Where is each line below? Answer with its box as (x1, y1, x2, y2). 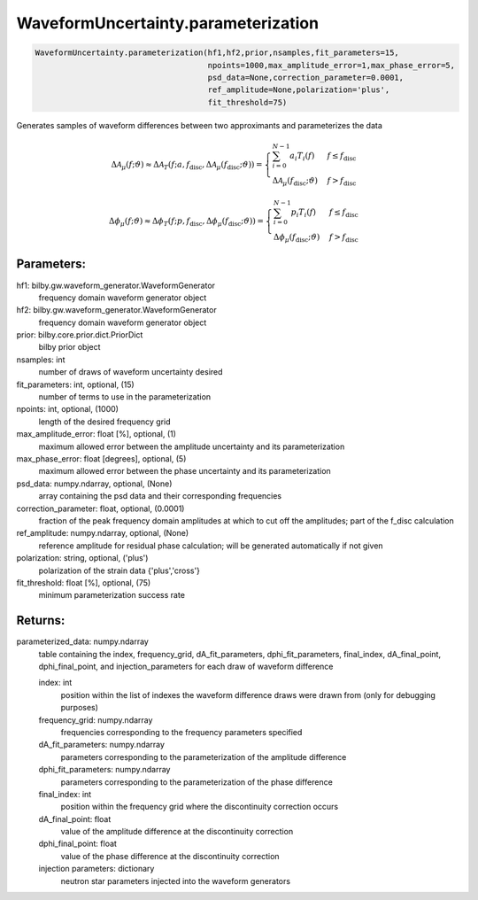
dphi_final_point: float (38, 838, 117, 850)
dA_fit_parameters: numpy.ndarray (38, 740, 166, 750)
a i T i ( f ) (289, 151, 315, 163)
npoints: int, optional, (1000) (16, 404, 119, 415)
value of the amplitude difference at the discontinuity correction (60, 826, 294, 837)
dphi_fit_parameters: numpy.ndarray (38, 764, 171, 775)
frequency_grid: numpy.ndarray (38, 714, 153, 725)
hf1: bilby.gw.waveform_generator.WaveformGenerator (16, 280, 216, 291)
